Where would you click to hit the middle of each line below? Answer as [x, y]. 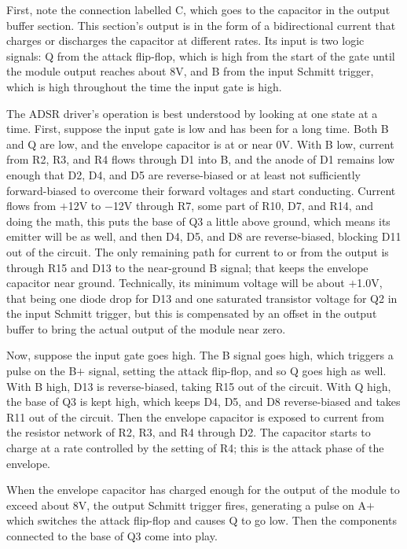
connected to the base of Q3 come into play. [112, 536]
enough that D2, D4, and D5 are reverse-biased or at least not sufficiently [183, 174]
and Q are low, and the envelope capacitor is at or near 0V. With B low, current [200, 144]
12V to [84, 206]
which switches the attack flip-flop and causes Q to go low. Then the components [202, 520]
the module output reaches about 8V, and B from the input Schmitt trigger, [190, 71]
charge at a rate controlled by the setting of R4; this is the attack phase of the [195, 448]
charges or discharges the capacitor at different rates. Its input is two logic [185, 41]
